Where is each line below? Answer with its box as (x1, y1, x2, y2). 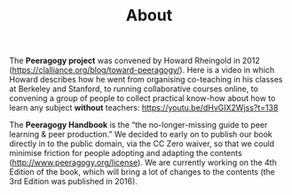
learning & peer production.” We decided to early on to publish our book (9, 129, 272, 140)
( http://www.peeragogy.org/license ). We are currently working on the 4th (9, 157, 277, 168)
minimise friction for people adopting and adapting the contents (9, 148, 242, 159)
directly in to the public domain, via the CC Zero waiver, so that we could (9, 138, 275, 149)
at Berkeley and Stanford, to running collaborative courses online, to (9, 83, 259, 94)
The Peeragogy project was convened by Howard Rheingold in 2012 (9, 55, 260, 66)
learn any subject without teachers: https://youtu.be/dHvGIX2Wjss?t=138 (9, 103, 279, 113)
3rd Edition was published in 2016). (9, 176, 138, 187)
